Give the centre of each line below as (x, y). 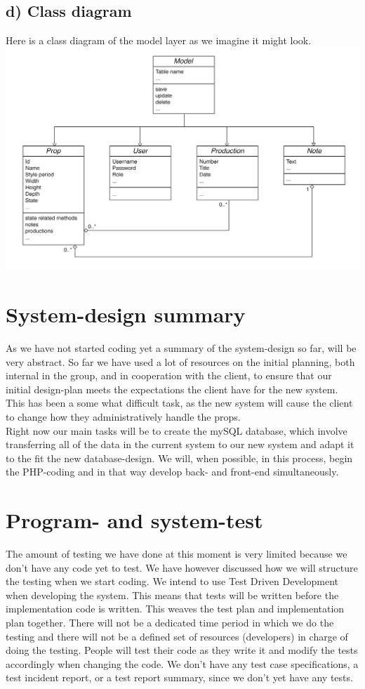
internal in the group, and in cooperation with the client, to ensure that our (169, 375)
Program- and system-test (134, 520)
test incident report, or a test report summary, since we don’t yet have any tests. (179, 677)
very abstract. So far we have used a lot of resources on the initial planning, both (180, 361)
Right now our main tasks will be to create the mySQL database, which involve (177, 430)
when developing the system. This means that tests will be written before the (172, 595)
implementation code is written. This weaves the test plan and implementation (175, 609)
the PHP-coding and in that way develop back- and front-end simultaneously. (172, 472)
